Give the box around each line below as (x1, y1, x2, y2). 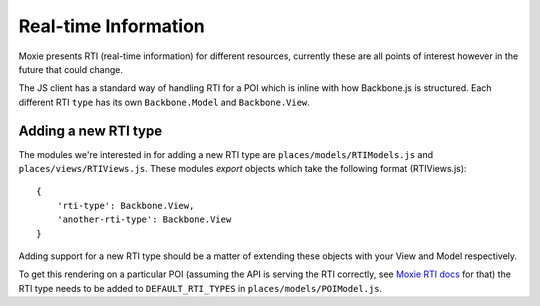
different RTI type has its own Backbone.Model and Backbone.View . (18, 96, 310, 108)
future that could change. (18, 63, 124, 75)
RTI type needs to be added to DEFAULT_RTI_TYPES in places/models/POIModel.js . (18, 282, 383, 294)
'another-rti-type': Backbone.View (56, 214, 232, 225)
